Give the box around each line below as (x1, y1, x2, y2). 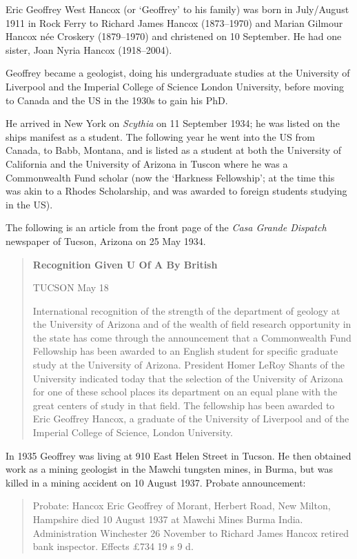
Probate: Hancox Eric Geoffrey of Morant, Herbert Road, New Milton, (32, 498, 331, 513)
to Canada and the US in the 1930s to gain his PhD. (6, 92, 228, 107)
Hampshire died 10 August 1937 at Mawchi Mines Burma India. (32, 512, 303, 526)
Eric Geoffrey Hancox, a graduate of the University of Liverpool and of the (32, 411, 349, 426)
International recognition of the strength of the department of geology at (32, 303, 340, 317)
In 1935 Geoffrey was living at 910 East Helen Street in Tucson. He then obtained (6, 448, 351, 462)
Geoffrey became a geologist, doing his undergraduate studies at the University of (6, 66, 350, 80)
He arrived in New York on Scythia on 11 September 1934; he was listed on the (6, 116, 340, 130)
